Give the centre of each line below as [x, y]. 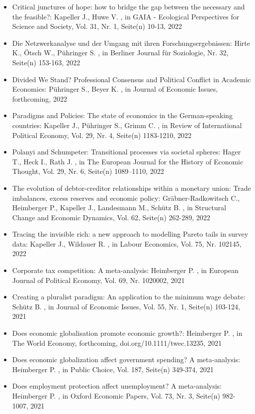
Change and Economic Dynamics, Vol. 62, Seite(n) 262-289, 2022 [111, 217]
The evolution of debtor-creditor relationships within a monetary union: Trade [131, 188]
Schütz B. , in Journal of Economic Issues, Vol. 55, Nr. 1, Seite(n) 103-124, [126, 306]
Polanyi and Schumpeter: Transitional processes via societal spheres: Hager [127, 152]
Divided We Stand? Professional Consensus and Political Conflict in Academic [131, 79]
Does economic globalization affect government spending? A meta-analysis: [126, 359]
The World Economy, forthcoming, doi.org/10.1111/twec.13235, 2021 [117, 343]
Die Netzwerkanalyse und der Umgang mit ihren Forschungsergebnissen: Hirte [131, 43]
